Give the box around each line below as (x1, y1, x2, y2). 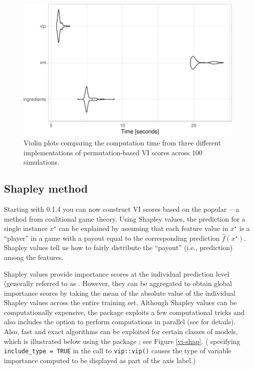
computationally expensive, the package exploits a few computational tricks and (4, 307, 245, 317)
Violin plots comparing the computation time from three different (24, 137, 221, 147)
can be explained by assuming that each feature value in (58, 223, 228, 233)
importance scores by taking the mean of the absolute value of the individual (4, 287, 235, 298)
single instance (4, 223, 48, 233)
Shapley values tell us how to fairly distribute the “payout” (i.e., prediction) (4, 242, 233, 253)
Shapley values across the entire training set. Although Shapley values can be (4, 297, 237, 308)
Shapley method (4, 181, 88, 196)
